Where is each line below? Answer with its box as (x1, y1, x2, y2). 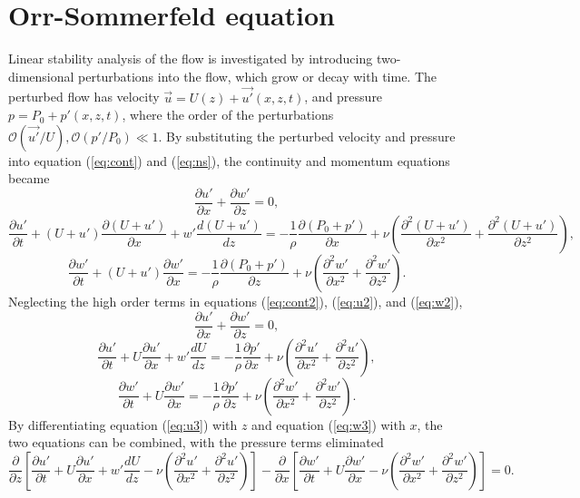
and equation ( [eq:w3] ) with (251, 415, 406, 434)
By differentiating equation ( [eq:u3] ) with (8, 415, 238, 434)
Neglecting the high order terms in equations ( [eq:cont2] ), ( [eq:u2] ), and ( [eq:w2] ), (8, 291, 463, 310)
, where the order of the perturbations (122, 105, 334, 124)
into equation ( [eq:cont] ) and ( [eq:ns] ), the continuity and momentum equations (8, 151, 450, 170)
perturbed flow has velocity (8, 87, 160, 106)
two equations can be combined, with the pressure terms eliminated (8, 433, 384, 452)
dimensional (8, 66, 74, 85)
